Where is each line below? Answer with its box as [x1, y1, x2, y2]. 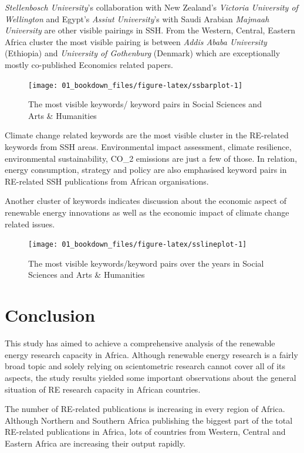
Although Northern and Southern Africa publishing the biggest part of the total [5, 414, 293, 426]
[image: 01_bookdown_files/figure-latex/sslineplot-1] [28, 240, 247, 249]
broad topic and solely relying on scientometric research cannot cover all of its [5, 360, 286, 372]
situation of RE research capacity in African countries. [5, 383, 201, 395]
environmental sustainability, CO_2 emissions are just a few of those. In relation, [5, 152, 298, 164]
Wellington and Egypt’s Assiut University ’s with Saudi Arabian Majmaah [5, 12, 269, 25]
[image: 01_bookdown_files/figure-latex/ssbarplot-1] [28, 81, 243, 90]
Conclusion [5, 303, 96, 327]
